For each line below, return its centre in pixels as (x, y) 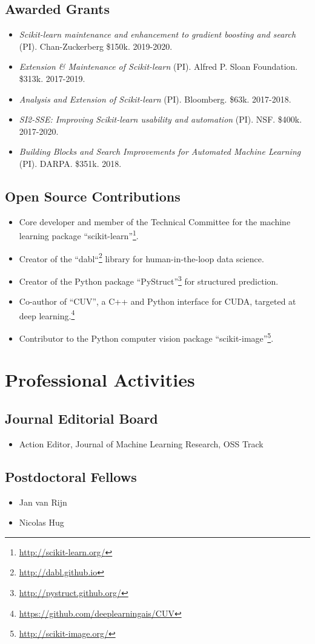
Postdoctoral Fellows (71, 476)
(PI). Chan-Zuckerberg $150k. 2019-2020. (96, 46)
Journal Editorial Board (81, 418)
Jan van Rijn (43, 502)
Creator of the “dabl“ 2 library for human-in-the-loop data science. (141, 257)
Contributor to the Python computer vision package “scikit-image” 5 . (146, 337)
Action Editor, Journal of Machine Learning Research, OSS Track (141, 443)
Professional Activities (100, 380)
